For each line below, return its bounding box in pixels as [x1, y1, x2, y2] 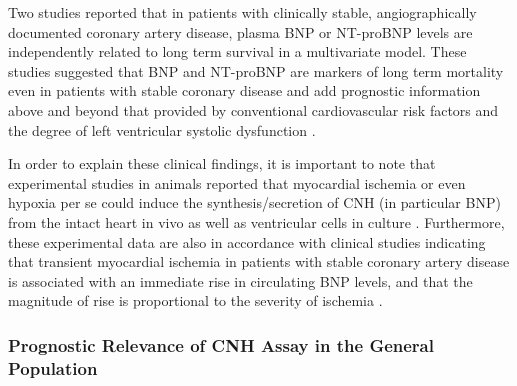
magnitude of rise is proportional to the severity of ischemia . [8, 290, 383, 311]
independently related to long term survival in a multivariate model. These [8, 41, 467, 62]
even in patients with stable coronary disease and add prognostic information [8, 80, 481, 101]
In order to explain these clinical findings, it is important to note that [8, 153, 436, 174]
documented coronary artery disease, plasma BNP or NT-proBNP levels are [8, 21, 473, 42]
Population [8, 355, 98, 380]
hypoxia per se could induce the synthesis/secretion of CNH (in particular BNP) [8, 192, 501, 213]
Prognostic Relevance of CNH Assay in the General [8, 332, 434, 357]
